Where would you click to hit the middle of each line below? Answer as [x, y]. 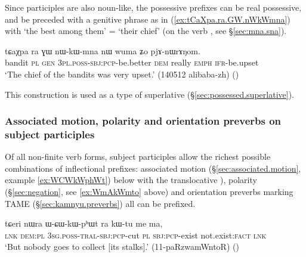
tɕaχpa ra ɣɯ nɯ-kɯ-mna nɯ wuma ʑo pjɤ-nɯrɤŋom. [103, 50]
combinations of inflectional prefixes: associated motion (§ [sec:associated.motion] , [153, 168]
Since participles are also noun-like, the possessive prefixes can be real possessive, [153, 7]
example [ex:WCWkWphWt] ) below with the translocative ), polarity [131, 180]
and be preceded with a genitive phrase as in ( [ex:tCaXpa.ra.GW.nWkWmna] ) [148, 19]
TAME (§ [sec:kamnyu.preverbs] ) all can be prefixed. [100, 203]
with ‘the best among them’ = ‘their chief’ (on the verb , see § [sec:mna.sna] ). [146, 31]
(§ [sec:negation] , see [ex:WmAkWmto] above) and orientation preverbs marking [149, 192]
